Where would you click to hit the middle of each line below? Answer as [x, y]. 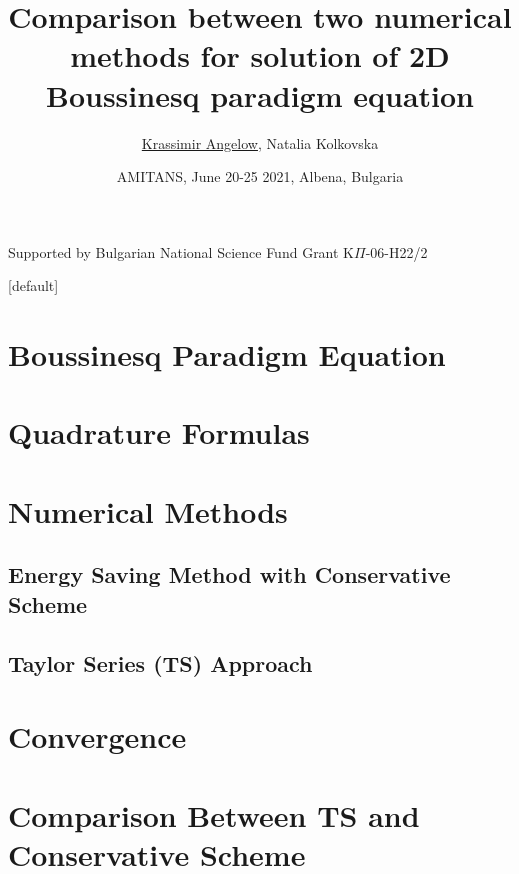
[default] [33, 285]
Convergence [97, 736]
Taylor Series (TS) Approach [160, 662]
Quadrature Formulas [159, 432]
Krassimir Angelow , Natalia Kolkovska [260, 142]
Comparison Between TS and [214, 814]
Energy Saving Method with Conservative [229, 574]
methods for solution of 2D [260, 55]
